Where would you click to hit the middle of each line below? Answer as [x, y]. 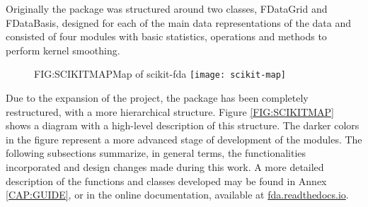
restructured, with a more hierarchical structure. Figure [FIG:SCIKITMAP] [170, 111]
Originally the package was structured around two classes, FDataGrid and [167, 8]
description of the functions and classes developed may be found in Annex [166, 181]
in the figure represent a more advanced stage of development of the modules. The [184, 139]
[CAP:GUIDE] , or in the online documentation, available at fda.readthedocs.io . [177, 195]
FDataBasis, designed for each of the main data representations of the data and [178, 22]
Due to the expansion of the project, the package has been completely [157, 98]
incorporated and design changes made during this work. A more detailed [165, 167]
